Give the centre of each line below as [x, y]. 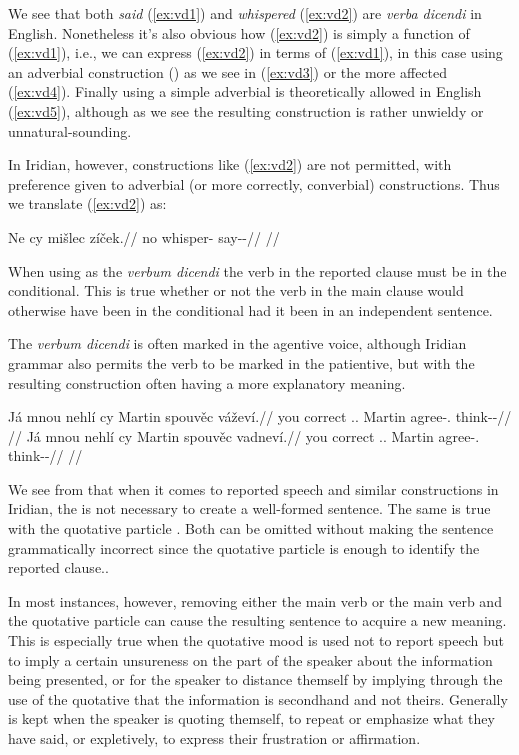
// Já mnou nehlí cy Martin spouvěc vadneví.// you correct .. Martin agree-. [244, 435]
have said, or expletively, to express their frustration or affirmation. [214, 738]
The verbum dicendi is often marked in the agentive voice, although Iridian [237, 343]
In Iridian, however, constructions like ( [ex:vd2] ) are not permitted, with [230, 164]
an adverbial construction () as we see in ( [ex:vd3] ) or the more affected [228, 71]
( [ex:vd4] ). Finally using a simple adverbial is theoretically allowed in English [245, 91]
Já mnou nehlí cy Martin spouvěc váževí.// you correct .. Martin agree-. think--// [260, 416]
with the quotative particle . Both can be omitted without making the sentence [251, 528]
